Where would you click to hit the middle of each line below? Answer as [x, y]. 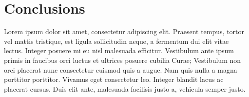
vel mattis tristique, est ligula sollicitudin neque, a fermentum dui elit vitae [116, 41]
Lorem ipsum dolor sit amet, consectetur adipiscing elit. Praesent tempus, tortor [124, 31]
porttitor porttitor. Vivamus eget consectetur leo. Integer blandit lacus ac [114, 79]
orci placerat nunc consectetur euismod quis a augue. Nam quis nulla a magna [121, 69]
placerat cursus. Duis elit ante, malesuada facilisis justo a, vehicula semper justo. [125, 88]
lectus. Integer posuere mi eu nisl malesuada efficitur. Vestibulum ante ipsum [119, 50]
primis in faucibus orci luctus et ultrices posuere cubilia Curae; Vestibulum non [123, 60]
